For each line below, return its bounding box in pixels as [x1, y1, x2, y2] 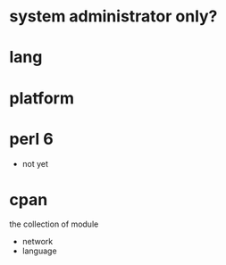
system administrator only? [9, 6, 218, 27]
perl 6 [9, 128, 54, 149]
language [21, 245, 57, 256]
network [21, 236, 54, 247]
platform [9, 87, 74, 108]
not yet [21, 158, 49, 169]
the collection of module [9, 219, 99, 229]
